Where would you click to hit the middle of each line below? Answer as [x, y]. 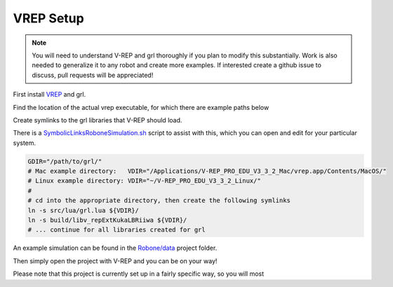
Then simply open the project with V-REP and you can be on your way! [115, 261]
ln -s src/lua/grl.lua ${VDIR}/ [84, 210]
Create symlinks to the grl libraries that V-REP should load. [98, 120]
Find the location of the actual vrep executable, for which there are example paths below [141, 107]
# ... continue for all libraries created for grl [117, 230]
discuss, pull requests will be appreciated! [93, 75]
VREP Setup [48, 18]
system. [25, 143]
